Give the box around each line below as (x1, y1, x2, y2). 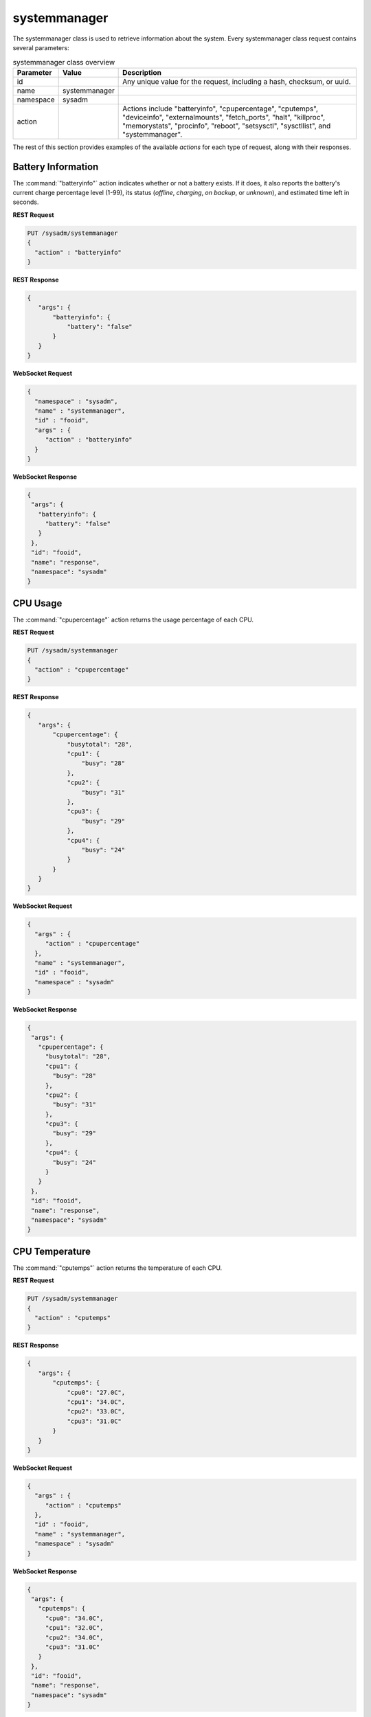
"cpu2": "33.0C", (67, 1408, 126, 1415)
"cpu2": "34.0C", (45, 1633, 104, 1641)
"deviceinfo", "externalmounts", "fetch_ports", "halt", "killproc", (122, 112, 326, 122)
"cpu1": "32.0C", (45, 1624, 104, 1632)
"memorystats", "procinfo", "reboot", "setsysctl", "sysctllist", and (122, 121, 331, 130)
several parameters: (12, 43, 69, 52)
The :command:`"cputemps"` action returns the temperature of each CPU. (12, 1264, 223, 1272)
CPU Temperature (12, 1245, 91, 1257)
